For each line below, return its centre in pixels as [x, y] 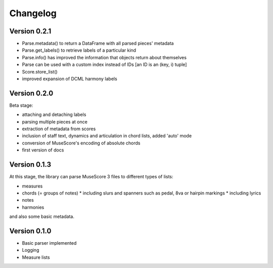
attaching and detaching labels [54, 114]
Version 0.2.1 [30, 31]
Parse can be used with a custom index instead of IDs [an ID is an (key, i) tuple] [104, 65]
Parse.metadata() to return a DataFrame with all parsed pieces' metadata [98, 44]
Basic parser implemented [49, 243]
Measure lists [36, 257]
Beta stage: [21, 105]
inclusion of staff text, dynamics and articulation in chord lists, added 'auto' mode [107, 136]
